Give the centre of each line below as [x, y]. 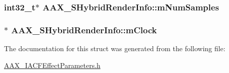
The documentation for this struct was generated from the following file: [115, 48]
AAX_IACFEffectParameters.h [52, 65]
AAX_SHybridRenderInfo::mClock [84, 30]
